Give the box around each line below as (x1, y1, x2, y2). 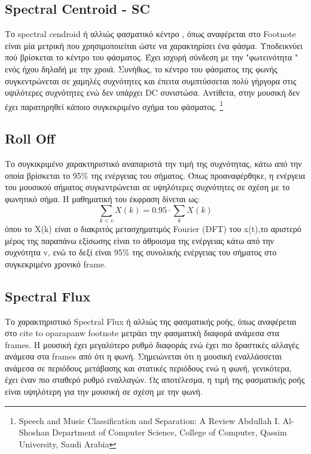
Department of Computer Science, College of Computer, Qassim (52, 426, 287, 438)
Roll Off (5, 129, 55, 148)
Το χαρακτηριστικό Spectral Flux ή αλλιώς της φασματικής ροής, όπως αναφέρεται (5, 315, 297, 327)
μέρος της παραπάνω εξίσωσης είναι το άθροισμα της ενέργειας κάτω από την (5, 234, 275, 246)
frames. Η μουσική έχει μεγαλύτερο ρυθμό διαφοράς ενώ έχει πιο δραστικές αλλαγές (5, 338, 299, 351)
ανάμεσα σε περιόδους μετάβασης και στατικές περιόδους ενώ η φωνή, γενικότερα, (5, 361, 292, 374)
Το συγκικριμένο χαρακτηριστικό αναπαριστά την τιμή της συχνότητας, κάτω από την (5, 157, 302, 170)
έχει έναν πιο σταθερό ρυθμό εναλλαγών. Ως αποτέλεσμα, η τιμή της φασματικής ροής (5, 373, 305, 386)
